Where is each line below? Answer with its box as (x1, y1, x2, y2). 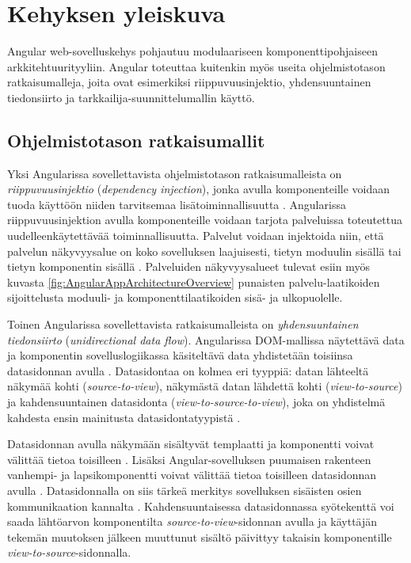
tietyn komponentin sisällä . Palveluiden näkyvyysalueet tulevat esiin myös (7, 258, 370, 275)
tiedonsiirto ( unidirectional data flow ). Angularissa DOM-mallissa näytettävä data (7, 331, 405, 348)
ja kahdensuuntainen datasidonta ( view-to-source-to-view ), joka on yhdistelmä (7, 394, 386, 410)
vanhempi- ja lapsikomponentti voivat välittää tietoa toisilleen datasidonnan (7, 466, 377, 483)
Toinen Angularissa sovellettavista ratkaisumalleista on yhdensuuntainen (7, 316, 359, 333)
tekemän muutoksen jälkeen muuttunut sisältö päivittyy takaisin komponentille (7, 528, 392, 545)
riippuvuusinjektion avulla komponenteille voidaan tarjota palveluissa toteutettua (7, 211, 402, 228)
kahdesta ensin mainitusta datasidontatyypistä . (7, 409, 241, 425)
